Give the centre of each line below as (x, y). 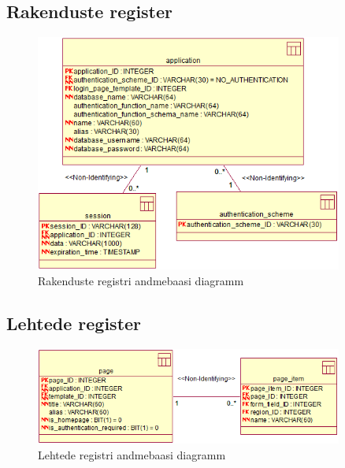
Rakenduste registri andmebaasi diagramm (141, 280)
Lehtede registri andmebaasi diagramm (132, 454)
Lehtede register (74, 323)
